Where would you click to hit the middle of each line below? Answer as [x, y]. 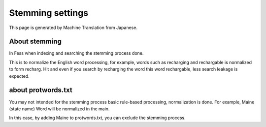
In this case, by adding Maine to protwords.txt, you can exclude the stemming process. [97, 118]
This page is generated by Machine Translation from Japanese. [73, 28]
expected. [19, 76]
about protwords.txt [41, 90]
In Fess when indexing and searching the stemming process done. [76, 53]
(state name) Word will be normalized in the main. [59, 109]
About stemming [35, 42]
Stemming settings [49, 13]
